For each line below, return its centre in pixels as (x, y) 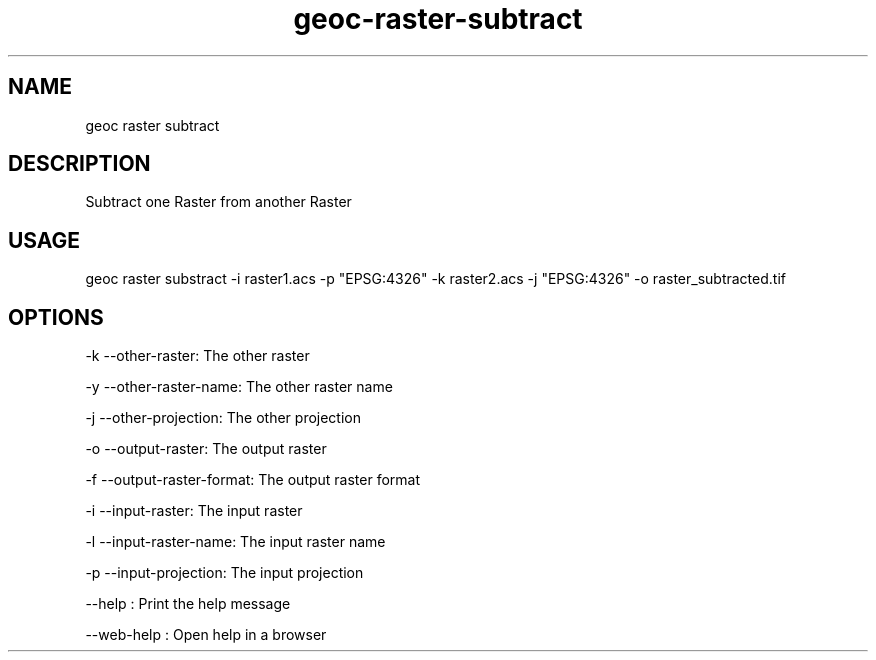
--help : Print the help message (188, 604)
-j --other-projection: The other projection (223, 418)
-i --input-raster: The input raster (194, 511)
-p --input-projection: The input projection (224, 573)
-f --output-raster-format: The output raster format (253, 480)
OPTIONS (56, 317)
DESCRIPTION (79, 164)
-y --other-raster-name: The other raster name (239, 387)
